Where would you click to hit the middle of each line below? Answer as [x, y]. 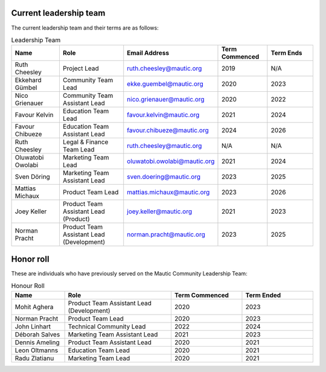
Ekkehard [28, 80]
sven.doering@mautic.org [164, 177]
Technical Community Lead [107, 326]
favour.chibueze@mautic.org [168, 130]
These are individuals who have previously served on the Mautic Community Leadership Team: [129, 273]
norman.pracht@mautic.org [166, 234]
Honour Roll [28, 286]
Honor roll [30, 259]
